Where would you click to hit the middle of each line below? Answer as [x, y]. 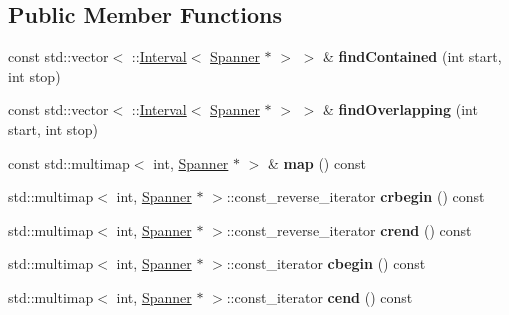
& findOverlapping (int [400, 109]
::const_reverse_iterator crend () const [349, 229]
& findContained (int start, [412, 56]
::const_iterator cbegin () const [326, 263]
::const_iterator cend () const [319, 296]
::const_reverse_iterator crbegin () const [355, 196]
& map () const [317, 162]
